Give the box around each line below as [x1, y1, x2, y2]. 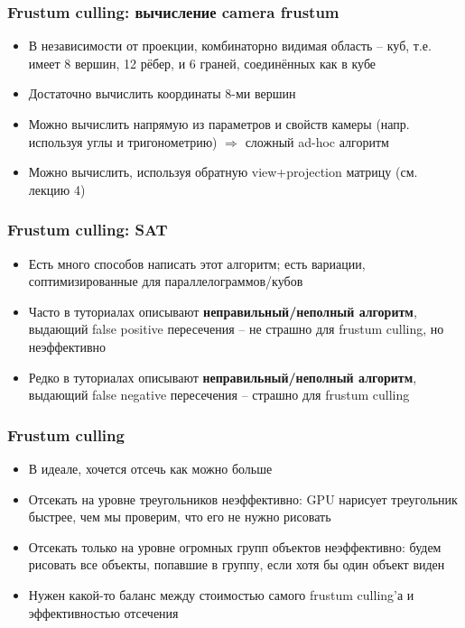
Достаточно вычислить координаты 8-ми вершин [28, 84, 296, 103]
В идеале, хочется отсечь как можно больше [28, 458, 273, 477]
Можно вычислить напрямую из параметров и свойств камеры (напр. [28, 115, 410, 133]
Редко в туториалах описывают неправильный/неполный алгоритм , [28, 367, 417, 386]
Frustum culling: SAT [7, 218, 168, 241]
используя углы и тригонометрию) [28, 132, 218, 151]
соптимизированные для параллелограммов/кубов [28, 272, 303, 291]
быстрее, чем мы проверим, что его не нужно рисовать [28, 507, 331, 526]
